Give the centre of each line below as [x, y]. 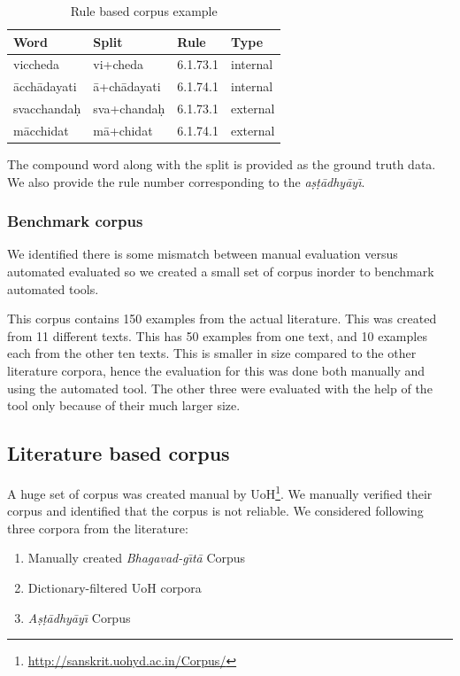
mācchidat [41, 130]
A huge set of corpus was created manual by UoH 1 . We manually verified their [220, 492]
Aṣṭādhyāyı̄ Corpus [79, 617]
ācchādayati [45, 86]
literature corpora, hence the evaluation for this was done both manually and [216, 371]
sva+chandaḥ [129, 109]
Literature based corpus [119, 453]
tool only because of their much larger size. [124, 405]
